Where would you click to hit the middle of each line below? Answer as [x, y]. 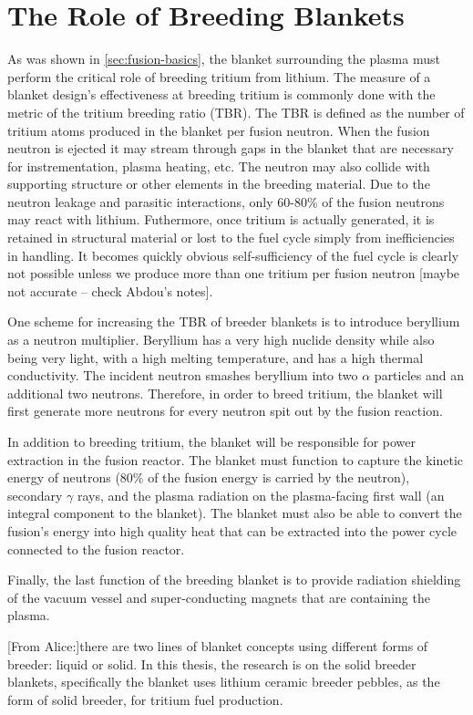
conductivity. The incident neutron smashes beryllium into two [183, 375]
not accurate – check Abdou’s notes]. [110, 290]
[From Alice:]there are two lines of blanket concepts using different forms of [218, 645]
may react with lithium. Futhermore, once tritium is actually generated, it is [221, 219]
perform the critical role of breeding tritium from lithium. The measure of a [219, 76]
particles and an [419, 375]
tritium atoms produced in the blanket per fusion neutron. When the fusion [219, 130]
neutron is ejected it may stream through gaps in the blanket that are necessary [231, 148]
